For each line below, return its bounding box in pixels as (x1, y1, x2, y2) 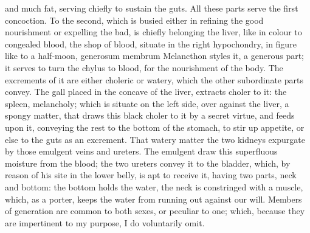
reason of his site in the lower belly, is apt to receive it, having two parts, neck (5, 169, 297, 181)
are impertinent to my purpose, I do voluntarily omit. (5, 216, 205, 229)
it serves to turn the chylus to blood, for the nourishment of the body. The (5, 61, 283, 74)
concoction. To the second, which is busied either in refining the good (5, 13, 264, 26)
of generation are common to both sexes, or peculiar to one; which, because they (5, 204, 305, 217)
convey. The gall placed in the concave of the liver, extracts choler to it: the (5, 85, 287, 98)
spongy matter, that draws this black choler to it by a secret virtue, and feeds (5, 109, 295, 122)
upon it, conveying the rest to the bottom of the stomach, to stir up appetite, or (5, 120, 305, 133)
